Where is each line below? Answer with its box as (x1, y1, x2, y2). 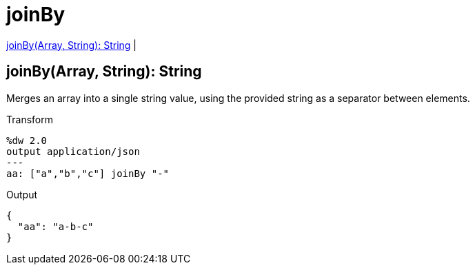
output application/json (6, 145, 140, 157)
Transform (6, 113, 53, 125)
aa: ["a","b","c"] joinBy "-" (6, 167, 170, 179)
